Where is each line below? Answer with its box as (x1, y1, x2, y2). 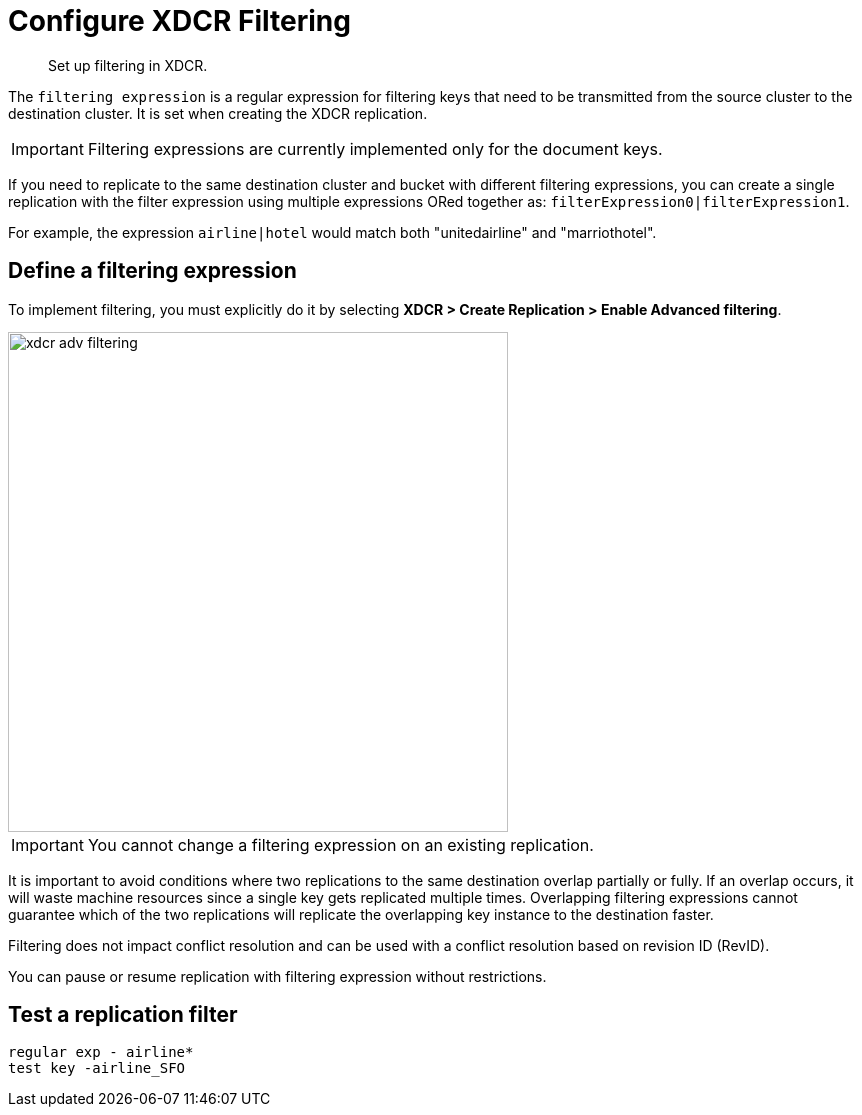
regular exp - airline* (8, 1044, 194, 1061)
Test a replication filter (8, 1002, 238, 1028)
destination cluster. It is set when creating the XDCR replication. (8, 104, 428, 122)
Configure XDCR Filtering (8, 4, 351, 38)
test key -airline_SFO (8, 1060, 186, 1077)
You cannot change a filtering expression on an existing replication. (87, 834, 594, 855)
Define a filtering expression (8, 258, 297, 284)
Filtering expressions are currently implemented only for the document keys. (87, 138, 663, 159)
